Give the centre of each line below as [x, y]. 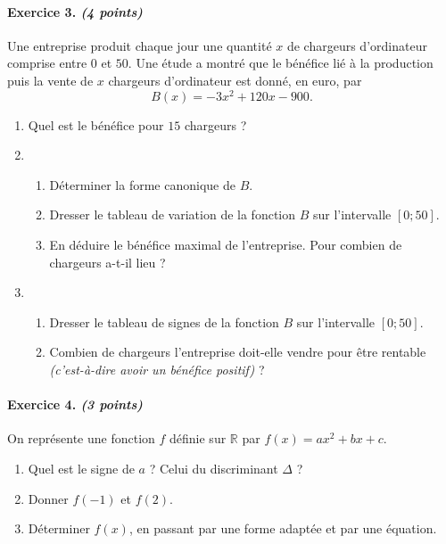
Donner [48, 498]
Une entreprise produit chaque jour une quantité [140, 45]
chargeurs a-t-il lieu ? [107, 262]
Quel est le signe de [81, 468]
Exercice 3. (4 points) [75, 11]
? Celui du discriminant [214, 468]
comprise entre [47, 63]
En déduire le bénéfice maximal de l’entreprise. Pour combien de [226, 245]
